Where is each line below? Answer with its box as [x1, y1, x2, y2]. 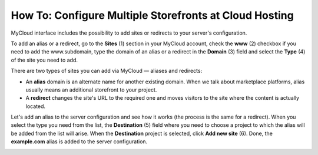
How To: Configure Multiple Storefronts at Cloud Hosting [11, 9, 294, 22]
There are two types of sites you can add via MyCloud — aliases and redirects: [11, 68, 203, 75]
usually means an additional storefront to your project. [25, 86, 157, 93]
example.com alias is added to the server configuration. [11, 138, 148, 145]
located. [25, 103, 45, 110]
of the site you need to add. [11, 56, 78, 63]
